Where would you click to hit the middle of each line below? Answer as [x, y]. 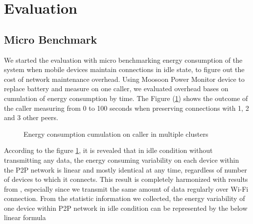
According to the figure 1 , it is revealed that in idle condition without [108, 150]
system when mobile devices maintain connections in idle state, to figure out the [124, 69]
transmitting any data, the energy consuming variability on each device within [122, 160]
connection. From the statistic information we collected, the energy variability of [125, 198]
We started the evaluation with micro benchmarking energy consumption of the [123, 60]
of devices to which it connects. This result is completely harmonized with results [126, 179]
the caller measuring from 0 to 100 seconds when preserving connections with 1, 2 [126, 108]
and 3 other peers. [31, 117]
